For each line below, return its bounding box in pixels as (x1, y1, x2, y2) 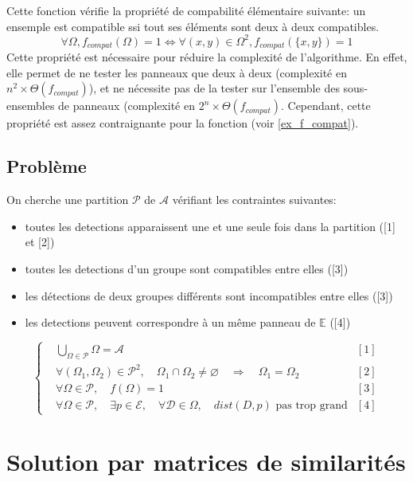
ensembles (6, 97, 55, 114)
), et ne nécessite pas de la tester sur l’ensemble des (88, 80, 340, 96)
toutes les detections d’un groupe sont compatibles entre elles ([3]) (25, 260, 349, 276)
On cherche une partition (6, 191, 129, 208)
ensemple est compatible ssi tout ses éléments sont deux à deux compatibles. (6, 18, 380, 34)
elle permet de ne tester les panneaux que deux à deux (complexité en (6, 64, 347, 80)
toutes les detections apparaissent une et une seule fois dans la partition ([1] (25, 217, 395, 234)
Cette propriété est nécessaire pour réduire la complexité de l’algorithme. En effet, (6, 49, 407, 65)
